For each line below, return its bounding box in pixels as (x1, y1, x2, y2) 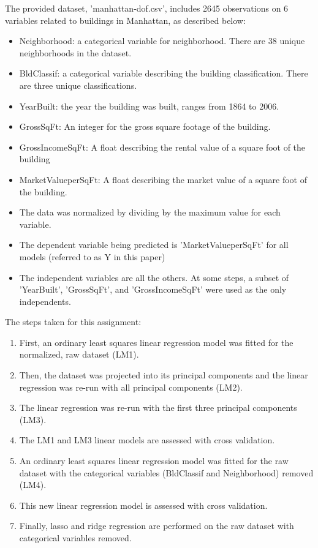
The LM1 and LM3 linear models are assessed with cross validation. (19, 434, 275, 446)
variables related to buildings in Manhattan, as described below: (5, 13, 246, 26)
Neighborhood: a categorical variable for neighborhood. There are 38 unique (19, 34, 305, 47)
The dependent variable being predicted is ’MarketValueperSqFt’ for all (19, 238, 289, 251)
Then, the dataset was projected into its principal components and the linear (19, 369, 308, 381)
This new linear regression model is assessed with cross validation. (19, 498, 268, 511)
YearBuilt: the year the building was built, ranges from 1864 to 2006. (19, 99, 279, 112)
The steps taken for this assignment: (5, 315, 142, 328)
